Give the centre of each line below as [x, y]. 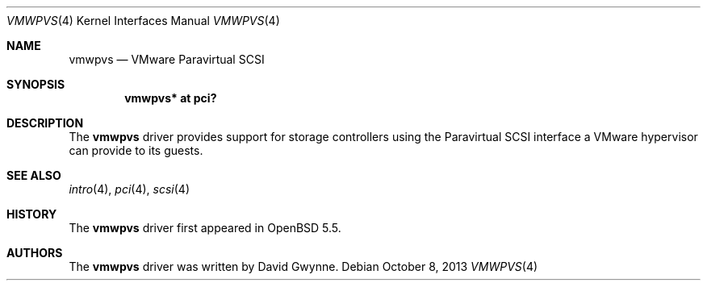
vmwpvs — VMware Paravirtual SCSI [167, 59]
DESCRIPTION [45, 123]
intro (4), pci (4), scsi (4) [129, 189]
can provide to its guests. [136, 150]
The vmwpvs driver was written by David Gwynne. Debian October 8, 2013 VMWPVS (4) [303, 266]
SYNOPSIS [36, 84]
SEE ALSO [34, 175]
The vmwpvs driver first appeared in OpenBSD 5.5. [205, 228]
